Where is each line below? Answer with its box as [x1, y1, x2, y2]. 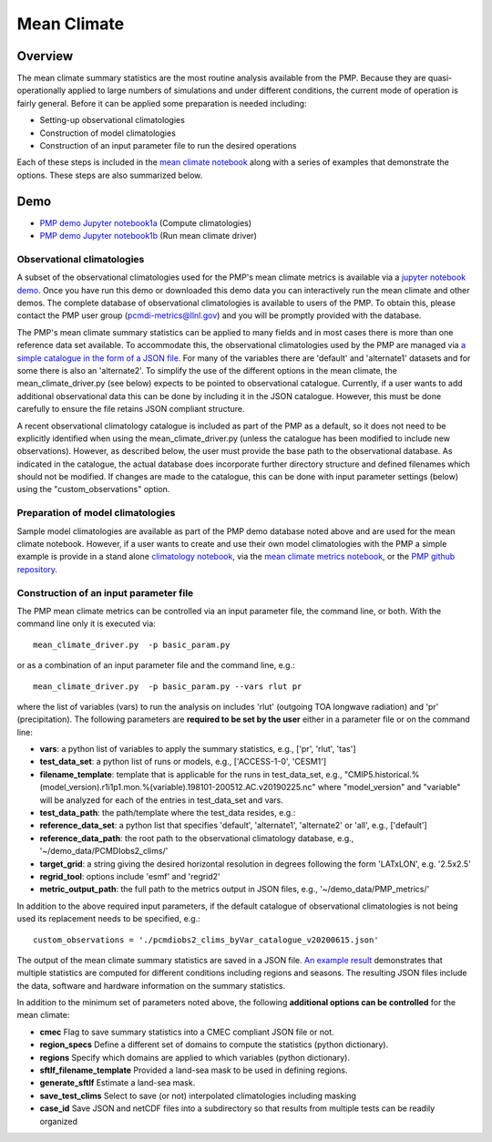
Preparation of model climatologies [16, 507, 176, 520]
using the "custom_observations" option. [16, 484, 170, 495]
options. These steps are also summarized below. [16, 170, 203, 180]
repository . [16, 563, 58, 574]
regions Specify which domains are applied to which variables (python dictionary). [39, 1052, 351, 1063]
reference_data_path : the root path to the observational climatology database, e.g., [39, 832, 354, 843]
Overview [16, 48, 74, 64]
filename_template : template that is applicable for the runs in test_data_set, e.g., [39, 768, 343, 779]
